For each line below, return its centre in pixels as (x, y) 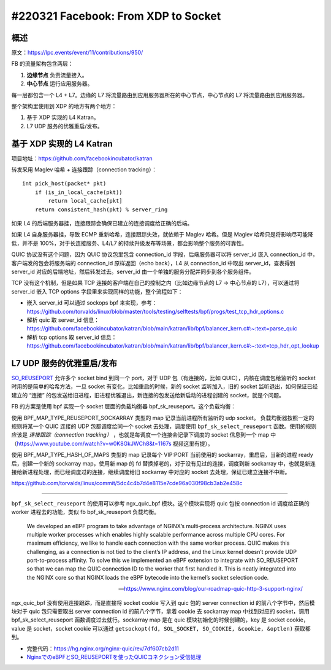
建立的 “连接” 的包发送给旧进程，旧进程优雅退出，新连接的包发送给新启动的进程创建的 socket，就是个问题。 (148, 395)
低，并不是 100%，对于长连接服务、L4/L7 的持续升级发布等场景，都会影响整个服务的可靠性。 (129, 243)
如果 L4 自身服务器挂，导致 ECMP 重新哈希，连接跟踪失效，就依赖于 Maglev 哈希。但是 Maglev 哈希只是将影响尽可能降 (162, 235)
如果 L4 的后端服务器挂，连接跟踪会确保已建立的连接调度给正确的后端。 (102, 224)
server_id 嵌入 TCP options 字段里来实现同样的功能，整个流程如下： (97, 291)
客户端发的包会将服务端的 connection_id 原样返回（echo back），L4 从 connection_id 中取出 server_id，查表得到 (153, 263)
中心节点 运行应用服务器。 (60, 84)
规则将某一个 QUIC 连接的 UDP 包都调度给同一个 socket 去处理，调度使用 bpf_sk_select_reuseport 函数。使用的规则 (164, 426)
